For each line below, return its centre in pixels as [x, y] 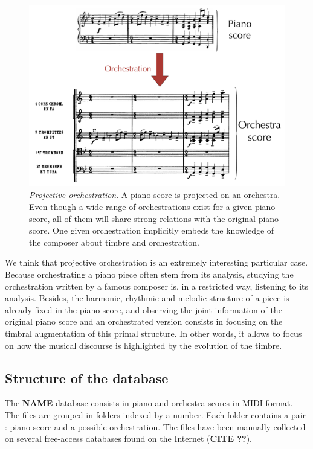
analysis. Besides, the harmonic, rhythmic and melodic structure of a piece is [147, 298]
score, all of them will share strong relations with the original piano [154, 218]
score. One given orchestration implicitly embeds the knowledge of [152, 230]
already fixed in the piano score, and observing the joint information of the [144, 309]
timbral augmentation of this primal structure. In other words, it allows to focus [153, 333]
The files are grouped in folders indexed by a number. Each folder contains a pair [156, 415]
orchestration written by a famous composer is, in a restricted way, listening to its [157, 286]
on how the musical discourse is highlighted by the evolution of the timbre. [144, 345]
